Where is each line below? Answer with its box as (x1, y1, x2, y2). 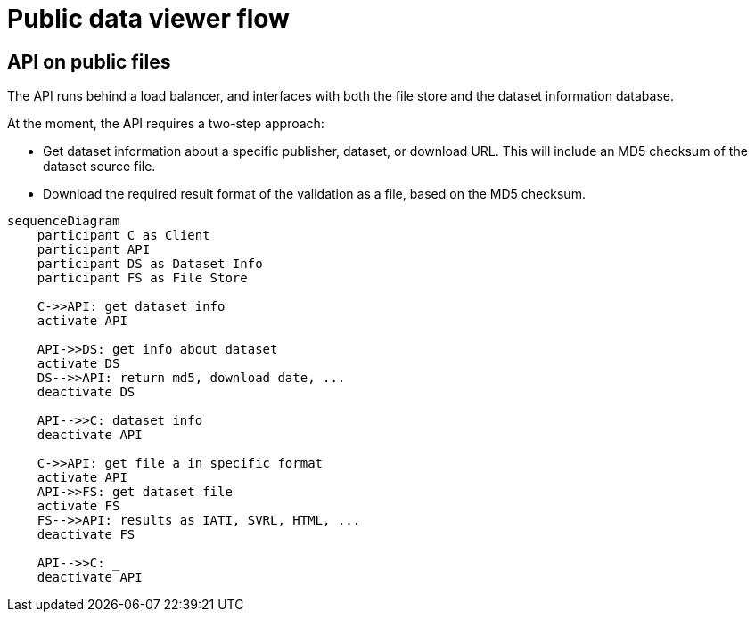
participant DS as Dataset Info (37, 257, 263, 272)
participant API (37, 242, 151, 257)
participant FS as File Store (37, 271, 248, 286)
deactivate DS (37, 385, 135, 400)
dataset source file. (43, 159, 156, 175)
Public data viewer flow (7, 4, 290, 34)
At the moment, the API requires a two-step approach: (7, 116, 324, 132)
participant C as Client (37, 228, 210, 243)
